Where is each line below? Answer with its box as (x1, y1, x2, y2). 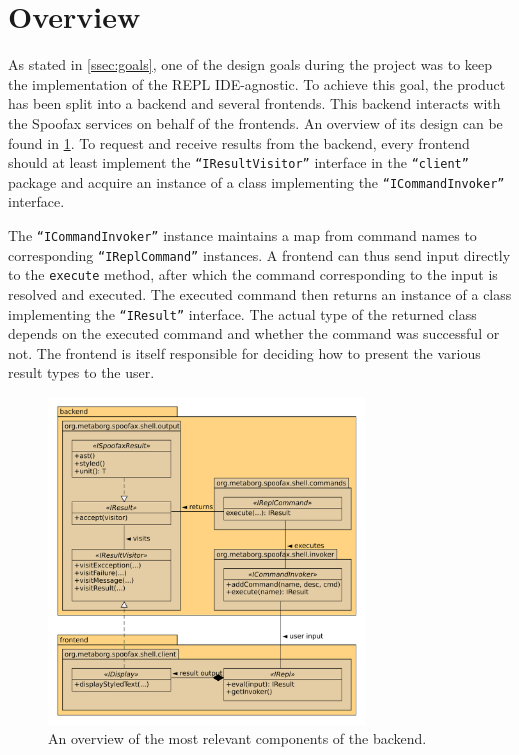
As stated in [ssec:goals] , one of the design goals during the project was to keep (8, 54, 493, 75)
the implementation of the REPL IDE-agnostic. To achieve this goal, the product (8, 73, 506, 94)
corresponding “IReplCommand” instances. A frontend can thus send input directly (8, 244, 511, 265)
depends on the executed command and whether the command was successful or (8, 323, 500, 344)
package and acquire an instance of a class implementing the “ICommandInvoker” (8, 171, 505, 192)
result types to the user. (8, 362, 155, 383)
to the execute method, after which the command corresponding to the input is (8, 264, 498, 285)
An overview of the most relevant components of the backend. (48, 728, 427, 749)
